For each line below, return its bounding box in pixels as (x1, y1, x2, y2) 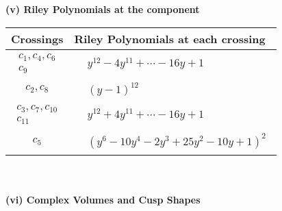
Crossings (11, 30, 64, 47)
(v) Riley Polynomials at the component (5, 2, 200, 16)
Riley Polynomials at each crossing (74, 30, 266, 47)
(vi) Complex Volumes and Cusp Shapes (5, 192, 201, 206)
